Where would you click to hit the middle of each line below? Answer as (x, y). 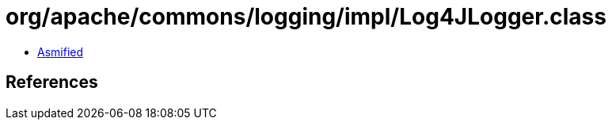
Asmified (61, 52)
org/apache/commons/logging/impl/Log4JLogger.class (306, 17)
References (52, 82)
